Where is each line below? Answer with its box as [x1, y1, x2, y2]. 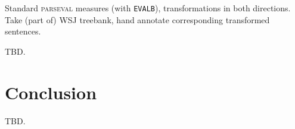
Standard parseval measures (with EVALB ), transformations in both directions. [5, 2, 291, 14]
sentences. [5, 25, 41, 37]
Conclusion [5, 80, 97, 104]
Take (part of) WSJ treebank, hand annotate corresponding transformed [5, 13, 270, 26]
